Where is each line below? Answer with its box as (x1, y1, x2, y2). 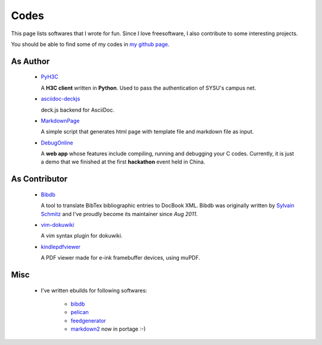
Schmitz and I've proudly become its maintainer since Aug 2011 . (41, 210, 198, 217)
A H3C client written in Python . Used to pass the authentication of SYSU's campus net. (41, 84, 256, 91)
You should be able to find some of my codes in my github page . (11, 41, 170, 48)
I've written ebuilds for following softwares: (41, 287, 147, 294)
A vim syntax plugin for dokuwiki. (41, 232, 123, 239)
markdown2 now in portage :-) (70, 325, 146, 332)
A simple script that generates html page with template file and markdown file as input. (41, 128, 254, 135)
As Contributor (11, 174, 68, 184)
